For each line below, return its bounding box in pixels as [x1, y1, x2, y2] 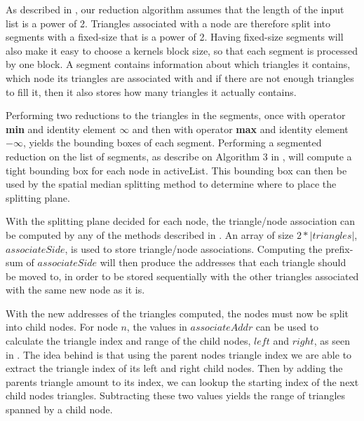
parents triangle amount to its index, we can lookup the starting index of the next [6, 374, 359, 389]
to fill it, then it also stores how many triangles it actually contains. [6, 84, 297, 99]
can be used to [255, 319, 318, 334]
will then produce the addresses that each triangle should [100, 255, 346, 270]
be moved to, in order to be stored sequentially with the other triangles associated [6, 268, 359, 283]
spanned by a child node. [6, 402, 113, 417]
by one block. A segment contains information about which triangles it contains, [6, 57, 351, 71]
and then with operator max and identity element [132, 121, 349, 136]
